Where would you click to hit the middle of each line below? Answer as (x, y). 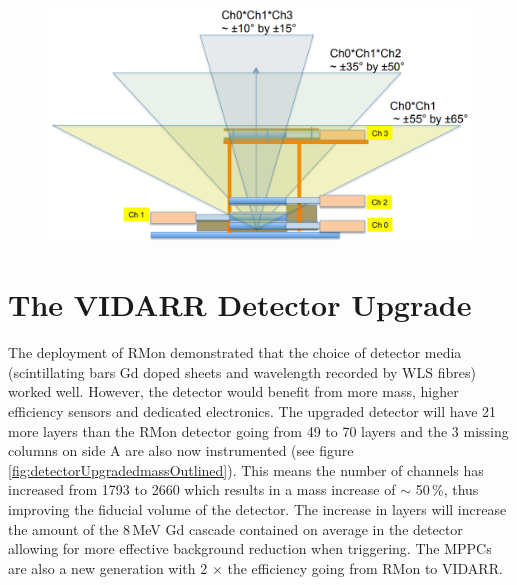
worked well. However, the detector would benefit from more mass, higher (233, 391)
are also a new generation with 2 (108, 567)
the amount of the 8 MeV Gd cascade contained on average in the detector (235, 528)
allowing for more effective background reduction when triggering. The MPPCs (250, 548)
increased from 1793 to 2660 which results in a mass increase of (202, 489)
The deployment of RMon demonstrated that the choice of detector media (235, 352)
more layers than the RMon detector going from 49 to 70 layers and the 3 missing (258, 430)
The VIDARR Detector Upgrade (240, 304)
